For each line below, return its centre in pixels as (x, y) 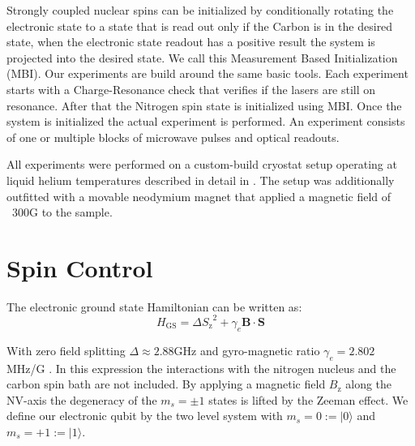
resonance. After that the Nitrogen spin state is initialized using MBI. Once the (204, 105)
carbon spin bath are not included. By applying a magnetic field (166, 384)
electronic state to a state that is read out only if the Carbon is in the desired (200, 26)
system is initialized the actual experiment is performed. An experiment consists (206, 121)
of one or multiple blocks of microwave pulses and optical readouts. (173, 137)
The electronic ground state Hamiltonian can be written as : (154, 306)
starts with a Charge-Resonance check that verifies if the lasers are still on (191, 89)
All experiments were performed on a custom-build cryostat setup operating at (202, 164)
